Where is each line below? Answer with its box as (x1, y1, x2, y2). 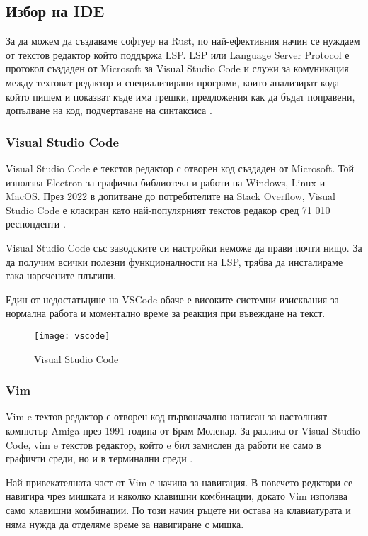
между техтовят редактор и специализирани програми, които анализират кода (6, 74, 339, 89)
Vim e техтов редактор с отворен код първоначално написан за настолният (6, 409, 328, 424)
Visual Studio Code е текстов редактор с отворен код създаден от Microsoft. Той (6, 160, 354, 175)
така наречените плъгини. (6, 268, 116, 283)
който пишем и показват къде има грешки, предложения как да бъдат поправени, (6, 89, 355, 104)
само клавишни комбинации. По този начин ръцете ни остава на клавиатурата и (6, 502, 351, 517)
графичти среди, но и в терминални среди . (6, 451, 193, 466)
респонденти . (6, 216, 66, 231)
